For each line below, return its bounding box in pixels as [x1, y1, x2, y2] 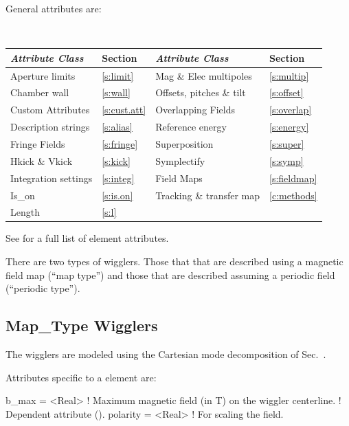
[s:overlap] [269, 102, 312, 117]
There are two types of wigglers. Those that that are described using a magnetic [5, 254, 344, 269]
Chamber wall [10, 85, 69, 100]
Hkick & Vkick [10, 153, 73, 168]
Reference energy [155, 120, 227, 134]
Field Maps [155, 170, 203, 185]
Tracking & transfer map [155, 188, 260, 202]
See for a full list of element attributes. [5, 231, 169, 245]
